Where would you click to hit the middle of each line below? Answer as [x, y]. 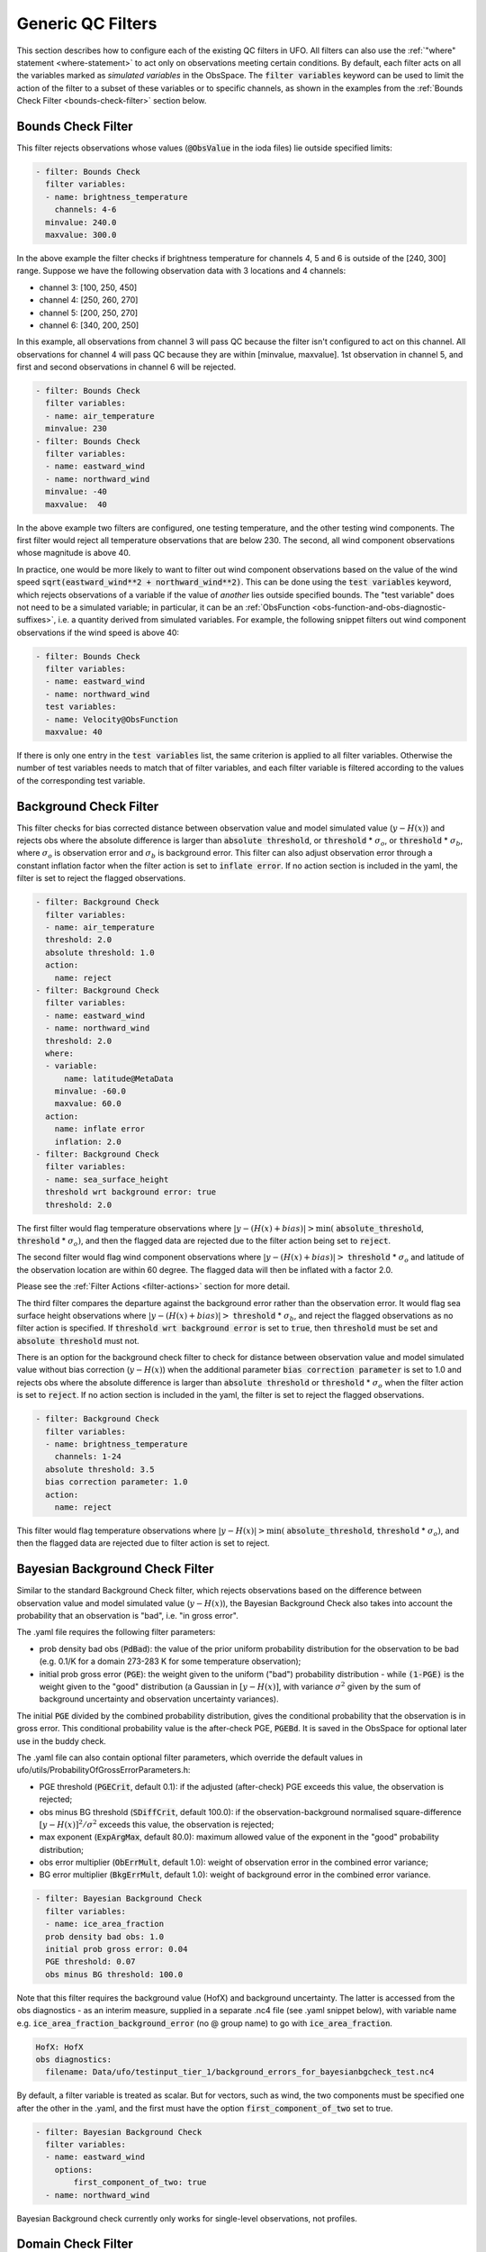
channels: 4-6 [85, 210]
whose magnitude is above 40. [74, 553]
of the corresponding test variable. [81, 780]
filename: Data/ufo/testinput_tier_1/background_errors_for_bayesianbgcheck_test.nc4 [240, 2072]
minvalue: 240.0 [81, 222]
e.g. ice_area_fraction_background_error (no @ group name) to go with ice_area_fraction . [205, 2023]
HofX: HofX [59, 2047]
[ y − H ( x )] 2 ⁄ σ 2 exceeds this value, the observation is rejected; [157, 1824]
